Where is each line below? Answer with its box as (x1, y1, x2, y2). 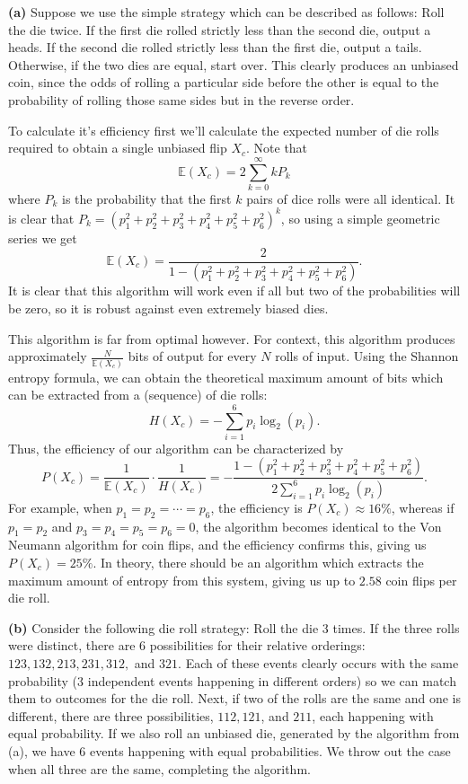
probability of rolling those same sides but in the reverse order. (8, 90, 355, 109)
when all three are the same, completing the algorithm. (8, 759, 311, 778)
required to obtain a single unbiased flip (8, 138, 227, 157)
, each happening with (312, 706, 434, 725)
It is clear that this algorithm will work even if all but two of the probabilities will (8, 281, 461, 300)
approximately (8, 347, 87, 366)
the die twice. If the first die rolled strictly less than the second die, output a (8, 20, 431, 39)
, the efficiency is (210, 498, 303, 516)
